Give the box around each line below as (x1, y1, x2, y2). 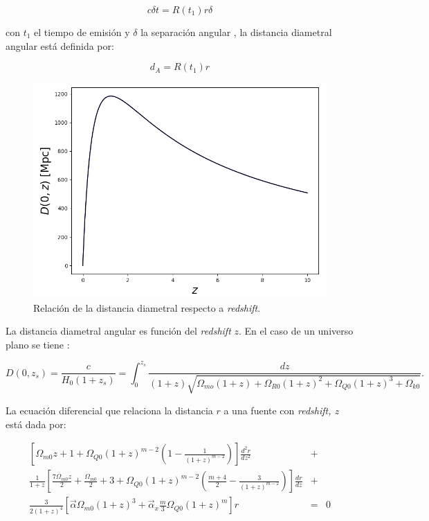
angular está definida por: (6, 38, 114, 53)
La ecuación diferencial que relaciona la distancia (6, 403, 213, 417)
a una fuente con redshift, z (223, 403, 339, 417)
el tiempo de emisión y (34, 25, 130, 39)
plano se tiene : (6, 337, 70, 351)
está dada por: (6, 416, 66, 431)
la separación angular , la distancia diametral (140, 25, 332, 39)
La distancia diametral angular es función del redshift (6, 324, 231, 338)
